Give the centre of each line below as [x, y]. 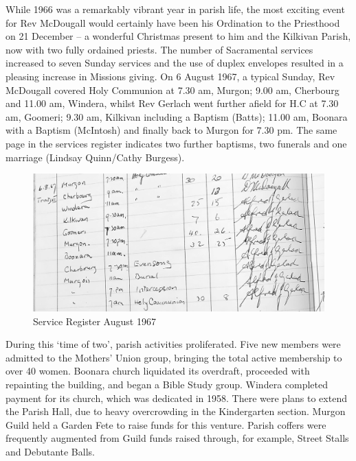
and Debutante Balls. [50, 451]
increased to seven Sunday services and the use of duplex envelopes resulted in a [175, 63]
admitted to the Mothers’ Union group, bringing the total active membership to [174, 357]
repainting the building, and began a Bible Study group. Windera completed [167, 384]
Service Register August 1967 [94, 321]
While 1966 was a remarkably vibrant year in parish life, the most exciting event [175, 9]
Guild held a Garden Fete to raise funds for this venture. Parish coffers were [166, 424]
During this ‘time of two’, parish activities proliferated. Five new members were [173, 344]
